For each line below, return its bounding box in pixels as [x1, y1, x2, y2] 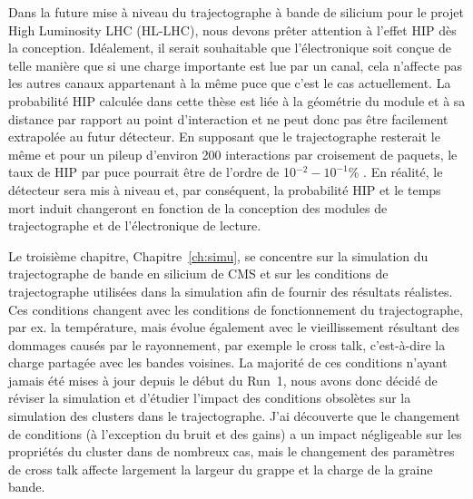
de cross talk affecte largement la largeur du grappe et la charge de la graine [8, 459, 433, 478]
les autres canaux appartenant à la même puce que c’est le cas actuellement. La [8, 73, 451, 93]
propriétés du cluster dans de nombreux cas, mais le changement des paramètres [8, 442, 455, 461]
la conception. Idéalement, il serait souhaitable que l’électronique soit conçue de [8, 38, 451, 57]
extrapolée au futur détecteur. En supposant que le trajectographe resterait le [8, 127, 440, 146]
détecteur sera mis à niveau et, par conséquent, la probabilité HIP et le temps [8, 180, 441, 199]
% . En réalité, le [348, 162, 443, 181]
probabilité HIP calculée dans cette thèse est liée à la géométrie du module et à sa [8, 91, 466, 110]
